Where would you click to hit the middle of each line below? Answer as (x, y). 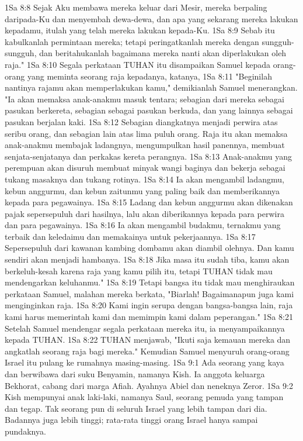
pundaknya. (25, 431)
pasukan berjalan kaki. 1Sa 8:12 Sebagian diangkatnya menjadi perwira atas (141, 121)
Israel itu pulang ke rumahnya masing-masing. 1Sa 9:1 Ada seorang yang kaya (144, 362)
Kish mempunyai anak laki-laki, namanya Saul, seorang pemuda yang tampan (144, 397)
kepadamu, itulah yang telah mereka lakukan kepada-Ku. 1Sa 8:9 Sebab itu (140, 30)
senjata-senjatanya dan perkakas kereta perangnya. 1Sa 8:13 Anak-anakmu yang (148, 156)
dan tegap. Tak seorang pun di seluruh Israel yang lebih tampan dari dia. (136, 408)
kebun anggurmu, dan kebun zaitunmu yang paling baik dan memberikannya (142, 190)
